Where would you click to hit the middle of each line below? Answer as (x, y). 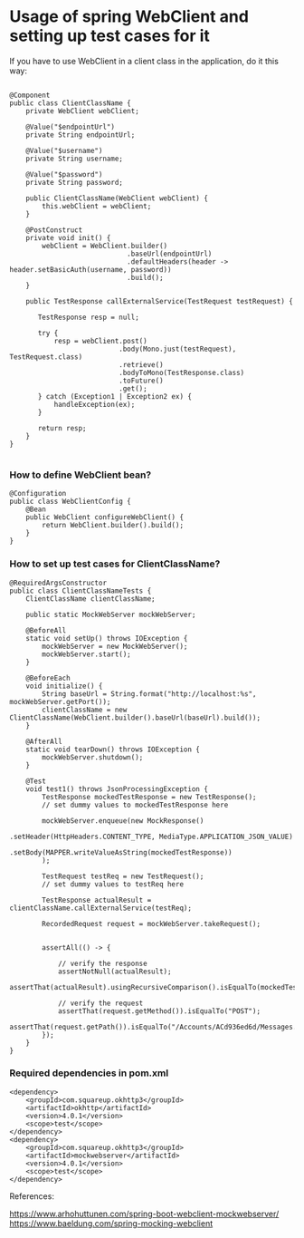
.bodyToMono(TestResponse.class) (182, 372)
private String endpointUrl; (81, 135)
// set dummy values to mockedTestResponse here (135, 805)
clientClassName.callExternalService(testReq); (101, 908)
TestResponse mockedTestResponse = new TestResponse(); (149, 797)
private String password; (75, 182)
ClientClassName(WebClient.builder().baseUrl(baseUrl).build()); (135, 718)
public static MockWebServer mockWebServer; (111, 614)
